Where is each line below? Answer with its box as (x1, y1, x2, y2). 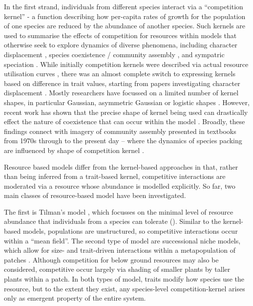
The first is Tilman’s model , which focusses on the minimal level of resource (4, 206, 233, 217)
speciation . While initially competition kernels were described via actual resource (4, 59, 249, 69)
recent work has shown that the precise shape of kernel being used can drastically (4, 107, 248, 117)
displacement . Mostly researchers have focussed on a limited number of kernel (4, 87, 239, 98)
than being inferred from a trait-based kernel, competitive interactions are (4, 171, 226, 181)
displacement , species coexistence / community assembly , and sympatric (4, 49, 225, 59)
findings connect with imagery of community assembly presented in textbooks (4, 126, 236, 136)
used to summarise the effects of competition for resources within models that (4, 30, 237, 40)
